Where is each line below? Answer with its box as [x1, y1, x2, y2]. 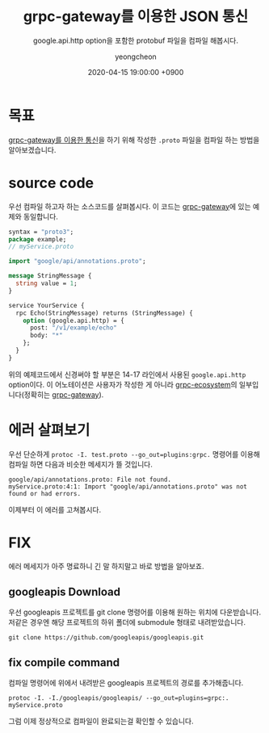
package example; [8, 235, 67, 243]
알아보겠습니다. [8, 145, 57, 154]
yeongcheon [114, 52, 158, 61]
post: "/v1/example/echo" [29, 324, 117, 332]
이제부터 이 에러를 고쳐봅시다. [8, 505, 102, 514]
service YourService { [8, 301, 85, 309]
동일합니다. [23, 212, 59, 221]
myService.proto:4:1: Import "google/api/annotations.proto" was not [8, 482, 248, 491]
